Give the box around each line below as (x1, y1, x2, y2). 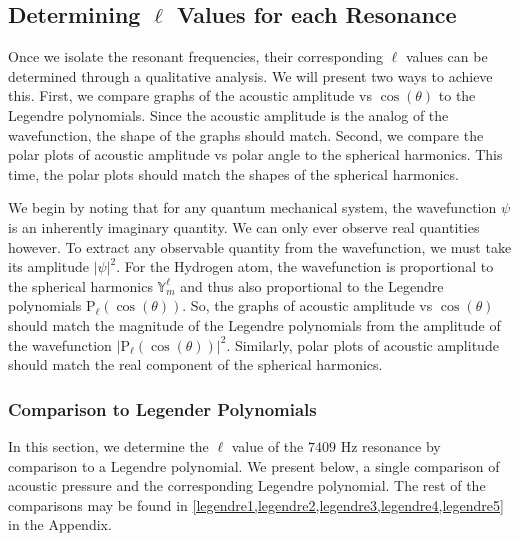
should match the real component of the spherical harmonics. (8, 354, 383, 375)
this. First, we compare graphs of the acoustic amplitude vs (8, 85, 372, 106)
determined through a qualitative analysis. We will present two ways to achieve (8, 65, 493, 86)
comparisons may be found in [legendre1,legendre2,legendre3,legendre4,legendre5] (8, 494, 504, 515)
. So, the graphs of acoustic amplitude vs (182, 295, 433, 316)
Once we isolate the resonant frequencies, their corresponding (8, 46, 383, 67)
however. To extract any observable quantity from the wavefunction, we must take (8, 236, 512, 257)
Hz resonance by (340, 435, 441, 456)
